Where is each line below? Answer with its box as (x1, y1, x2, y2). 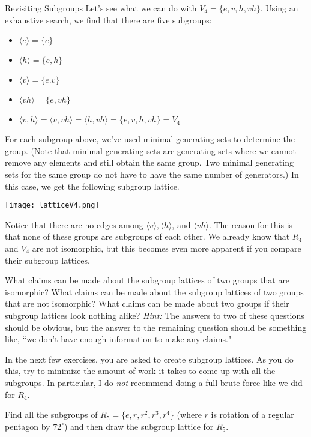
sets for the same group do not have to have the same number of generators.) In (5, 167, 299, 180)
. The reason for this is (208, 218, 293, 231)
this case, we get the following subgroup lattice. (5, 179, 180, 192)
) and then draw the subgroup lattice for (64, 420, 214, 432)
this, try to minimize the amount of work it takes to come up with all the (5, 364, 276, 377)
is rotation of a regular (211, 408, 294, 421)
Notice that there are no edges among (5, 218, 143, 231)
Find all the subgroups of (5, 408, 98, 421)
